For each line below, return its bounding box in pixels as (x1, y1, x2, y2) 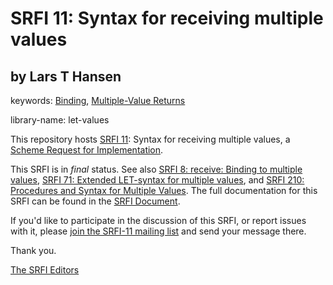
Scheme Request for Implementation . (10, 144, 164, 156)
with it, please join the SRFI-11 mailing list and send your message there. (10, 225, 307, 237)
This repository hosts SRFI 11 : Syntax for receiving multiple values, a (10, 133, 291, 145)
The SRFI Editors (10, 264, 80, 276)
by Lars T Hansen (10, 68, 122, 85)
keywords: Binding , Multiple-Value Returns (10, 95, 186, 106)
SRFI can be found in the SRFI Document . (10, 195, 181, 207)
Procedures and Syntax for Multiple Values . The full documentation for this (10, 185, 318, 196)
